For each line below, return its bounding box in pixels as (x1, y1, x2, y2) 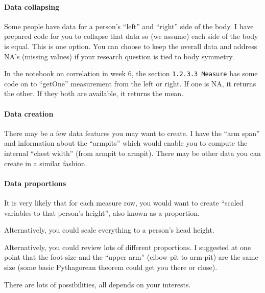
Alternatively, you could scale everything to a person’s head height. (4, 224, 214, 235)
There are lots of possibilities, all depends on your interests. (4, 279, 191, 289)
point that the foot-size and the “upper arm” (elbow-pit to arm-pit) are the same (4, 252, 258, 262)
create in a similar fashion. (4, 157, 87, 168)
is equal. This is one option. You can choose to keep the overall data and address (4, 40, 257, 51)
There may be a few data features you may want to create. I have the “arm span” (4, 127, 260, 138)
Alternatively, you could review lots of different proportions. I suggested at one (4, 241, 251, 252)
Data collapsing (4, 1, 60, 12)
